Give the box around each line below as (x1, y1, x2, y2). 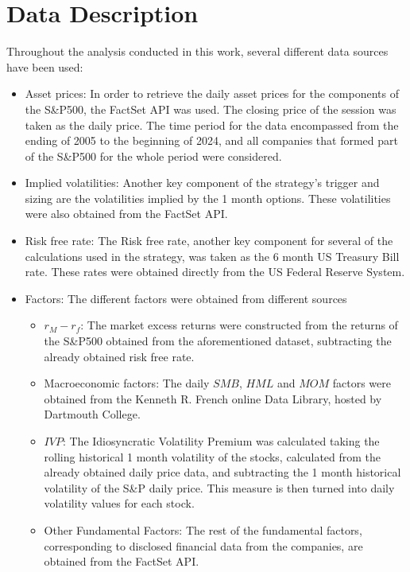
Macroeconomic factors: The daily (44, 375, 210, 391)
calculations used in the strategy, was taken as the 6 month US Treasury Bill (25, 247, 400, 264)
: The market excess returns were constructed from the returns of (80, 317, 398, 333)
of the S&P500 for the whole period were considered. (25, 147, 282, 164)
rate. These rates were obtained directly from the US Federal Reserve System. (25, 263, 405, 280)
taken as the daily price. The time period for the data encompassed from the (25, 116, 399, 133)
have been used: (6, 58, 83, 75)
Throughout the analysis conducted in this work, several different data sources (6, 43, 389, 60)
